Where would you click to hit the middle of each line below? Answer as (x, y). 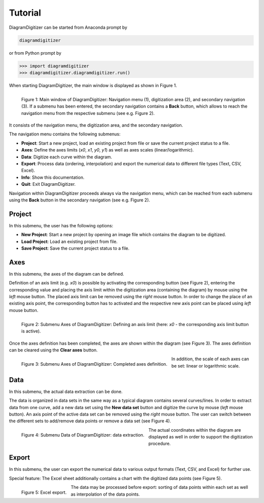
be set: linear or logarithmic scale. (206, 366)
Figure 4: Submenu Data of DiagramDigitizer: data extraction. (83, 435)
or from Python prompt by (35, 53)
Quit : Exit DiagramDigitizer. (48, 184)
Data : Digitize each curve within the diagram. (67, 157)
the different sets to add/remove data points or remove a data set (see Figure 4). (90, 421)
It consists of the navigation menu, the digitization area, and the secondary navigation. (96, 125)
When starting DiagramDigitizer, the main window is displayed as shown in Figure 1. (93, 85)
